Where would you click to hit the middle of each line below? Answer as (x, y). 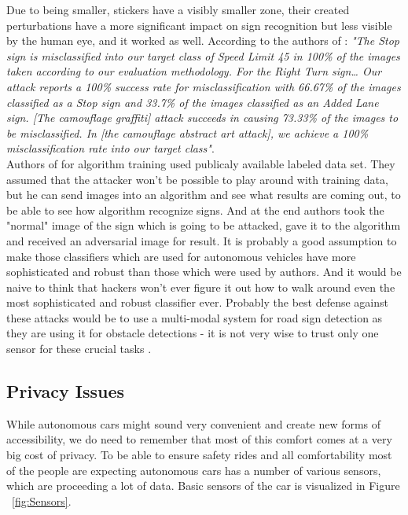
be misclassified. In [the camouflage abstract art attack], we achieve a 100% (187, 132)
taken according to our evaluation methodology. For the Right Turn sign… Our (194, 71)
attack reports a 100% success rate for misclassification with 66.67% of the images (204, 86)
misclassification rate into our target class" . (110, 148)
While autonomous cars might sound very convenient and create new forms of (194, 423)
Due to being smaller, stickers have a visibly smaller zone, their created (178, 9)
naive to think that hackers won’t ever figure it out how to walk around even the (201, 287)
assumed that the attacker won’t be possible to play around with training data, (197, 179)
